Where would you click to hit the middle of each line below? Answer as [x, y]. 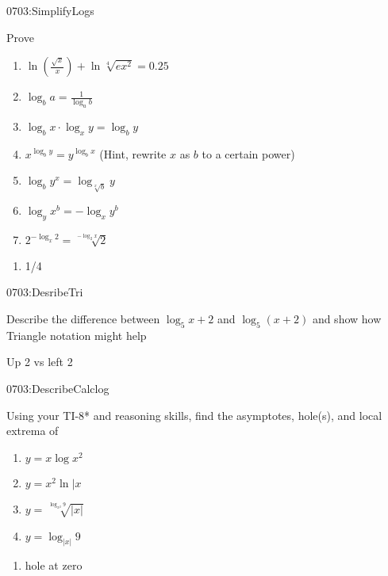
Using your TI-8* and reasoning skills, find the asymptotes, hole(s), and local [194, 415]
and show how [347, 319]
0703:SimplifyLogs [50, 10]
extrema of [33, 431]
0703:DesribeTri [45, 292]
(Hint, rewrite [133, 153]
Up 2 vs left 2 [40, 362]
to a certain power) [248, 153]
